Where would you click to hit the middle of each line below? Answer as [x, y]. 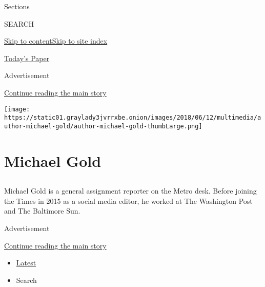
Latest [26, 263]
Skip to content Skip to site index [56, 41]
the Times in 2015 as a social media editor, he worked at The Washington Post [128, 200]
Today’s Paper [27, 58]
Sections [17, 6]
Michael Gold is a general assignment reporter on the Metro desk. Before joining [130, 191]
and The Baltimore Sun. [42, 211]
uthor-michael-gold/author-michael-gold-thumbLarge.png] [103, 126]
